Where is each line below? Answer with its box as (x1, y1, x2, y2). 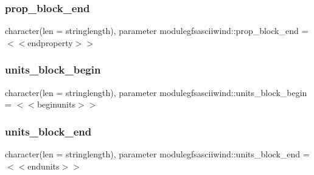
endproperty (27, 36, 73, 49)
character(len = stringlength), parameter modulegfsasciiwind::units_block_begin (5, 86, 307, 98)
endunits (27, 159, 60, 172)
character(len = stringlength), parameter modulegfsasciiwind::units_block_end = (5, 148, 310, 160)
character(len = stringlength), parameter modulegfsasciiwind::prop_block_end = (5, 24, 309, 37)
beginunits (37, 98, 75, 111)
